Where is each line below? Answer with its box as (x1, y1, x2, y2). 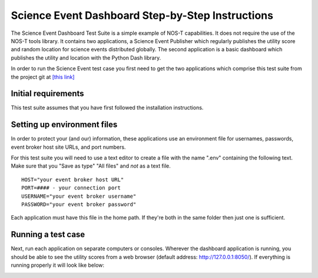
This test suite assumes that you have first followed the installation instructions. (11, 104, 204, 112)
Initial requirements (11, 89, 85, 99)
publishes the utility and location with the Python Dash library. (11, 54, 161, 61)
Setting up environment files (11, 120, 118, 130)
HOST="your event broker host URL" (21, 176, 124, 183)
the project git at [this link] (11, 73, 75, 80)
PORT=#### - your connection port (21, 185, 121, 191)
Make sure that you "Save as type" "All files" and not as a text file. (11, 162, 171, 169)
